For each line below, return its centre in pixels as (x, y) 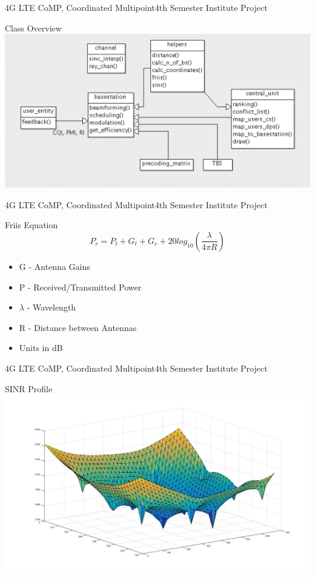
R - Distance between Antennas (78, 327)
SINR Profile (29, 388)
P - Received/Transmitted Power (80, 287)
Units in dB (41, 348)
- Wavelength (51, 307)
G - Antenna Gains (55, 266)
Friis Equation (31, 225)
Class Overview (33, 28)
